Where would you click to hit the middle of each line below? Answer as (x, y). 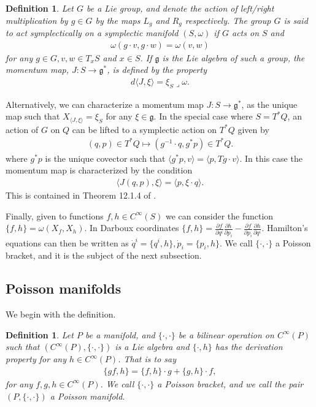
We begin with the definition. (61, 314)
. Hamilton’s (285, 228)
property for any (36, 359)
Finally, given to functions (55, 215)
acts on (245, 33)
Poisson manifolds (64, 288)
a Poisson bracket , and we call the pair (230, 383)
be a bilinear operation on (226, 334)
